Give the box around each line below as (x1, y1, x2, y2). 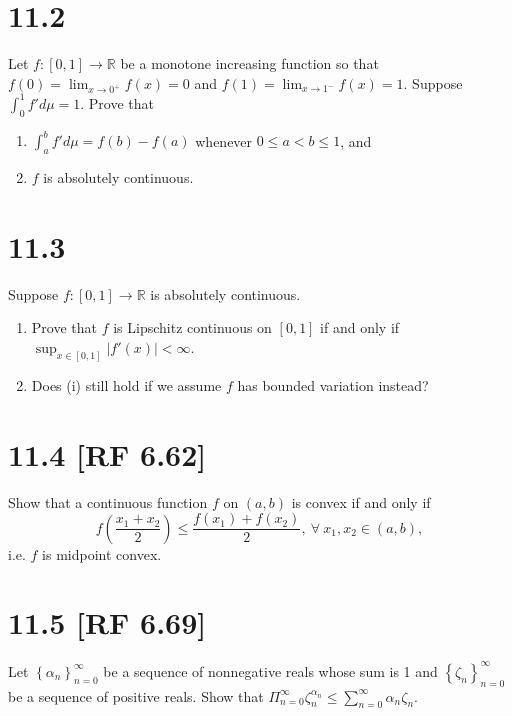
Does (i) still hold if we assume (31, 374, 222, 395)
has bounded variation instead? (237, 374, 429, 395)
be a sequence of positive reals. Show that (8, 685, 264, 706)
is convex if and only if (291, 491, 431, 512)
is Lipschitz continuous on (113, 317, 272, 338)
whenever (195, 130, 253, 151)
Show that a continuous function (8, 491, 208, 512)
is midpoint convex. (42, 543, 162, 564)
